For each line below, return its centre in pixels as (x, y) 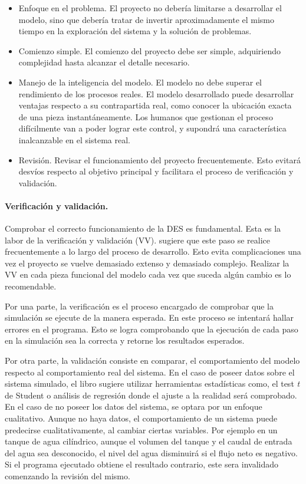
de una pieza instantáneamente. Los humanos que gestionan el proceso (146, 116)
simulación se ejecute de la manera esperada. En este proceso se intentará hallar (149, 317)
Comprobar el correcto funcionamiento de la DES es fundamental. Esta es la (143, 228)
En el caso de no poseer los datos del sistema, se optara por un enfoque (134, 406)
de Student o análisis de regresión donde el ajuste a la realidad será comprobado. (151, 395)
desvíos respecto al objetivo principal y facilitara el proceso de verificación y (156, 171)
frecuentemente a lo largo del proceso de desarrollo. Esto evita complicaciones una (153, 251)
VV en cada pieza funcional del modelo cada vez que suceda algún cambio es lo (148, 274)
